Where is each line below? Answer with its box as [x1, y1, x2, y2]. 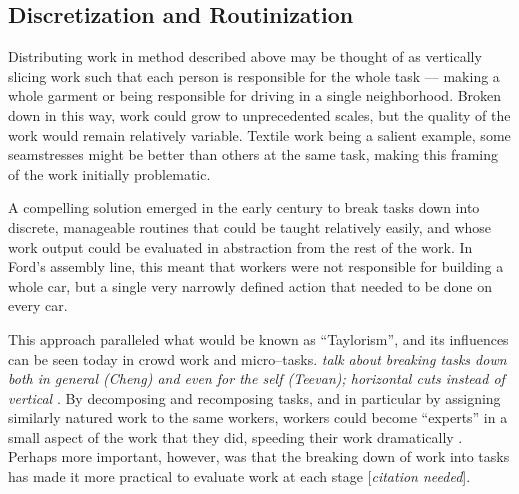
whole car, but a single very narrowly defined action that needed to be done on [8, 275, 493, 296]
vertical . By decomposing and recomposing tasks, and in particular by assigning [8, 387, 501, 408]
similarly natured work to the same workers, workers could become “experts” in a [8, 407, 508, 428]
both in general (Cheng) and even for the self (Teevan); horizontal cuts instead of [8, 368, 505, 389]
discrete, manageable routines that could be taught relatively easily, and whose [8, 216, 492, 237]
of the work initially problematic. [8, 163, 211, 184]
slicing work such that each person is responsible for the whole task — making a [8, 65, 500, 86]
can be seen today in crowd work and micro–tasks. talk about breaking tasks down [8, 348, 507, 369]
